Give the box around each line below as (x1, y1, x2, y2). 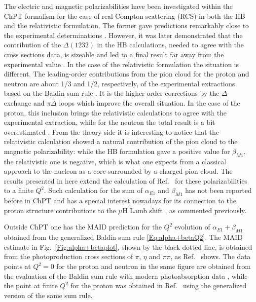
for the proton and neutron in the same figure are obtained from (56, 261, 251, 271)
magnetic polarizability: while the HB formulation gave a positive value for (4, 146, 230, 156)
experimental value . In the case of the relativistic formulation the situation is (4, 59, 239, 69)
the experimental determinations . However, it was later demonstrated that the (4, 30, 243, 40)
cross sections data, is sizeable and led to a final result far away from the (4, 49, 224, 59)
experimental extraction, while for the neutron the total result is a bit (4, 117, 215, 127)
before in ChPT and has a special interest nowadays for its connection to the (4, 195, 236, 206)
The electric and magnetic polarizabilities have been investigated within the (4, 1, 233, 11)
